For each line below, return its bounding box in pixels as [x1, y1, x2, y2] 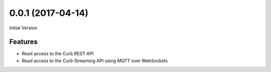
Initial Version [9, 25, 38, 31]
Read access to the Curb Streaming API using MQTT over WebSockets [22, 58, 168, 64]
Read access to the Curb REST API [22, 51, 94, 57]
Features [9, 38, 38, 46]
